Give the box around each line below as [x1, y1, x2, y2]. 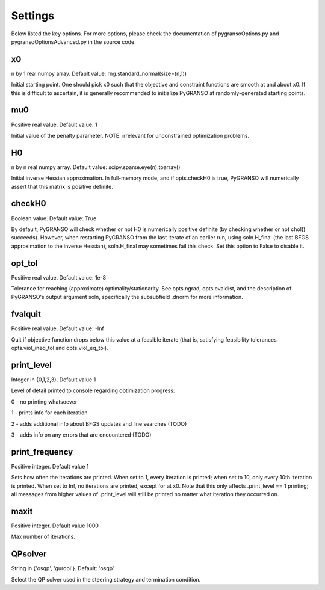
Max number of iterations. [11, 533, 75, 541]
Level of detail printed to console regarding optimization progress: [11, 387, 175, 394]
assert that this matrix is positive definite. [11, 183, 114, 190]
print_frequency [11, 447, 73, 457]
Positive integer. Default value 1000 [11, 522, 99, 529]
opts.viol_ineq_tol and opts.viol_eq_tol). [11, 345, 108, 352]
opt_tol [11, 258, 38, 268]
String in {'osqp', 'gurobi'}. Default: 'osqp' [11, 565, 114, 572]
